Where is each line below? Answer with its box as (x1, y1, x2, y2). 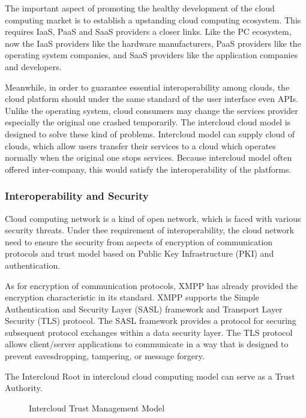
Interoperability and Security (5, 188, 149, 203)
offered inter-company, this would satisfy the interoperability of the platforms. (5, 163, 292, 175)
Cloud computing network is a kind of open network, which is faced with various (5, 212, 301, 224)
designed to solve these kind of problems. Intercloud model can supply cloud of (5, 127, 295, 140)
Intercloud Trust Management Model (29, 401, 165, 414)
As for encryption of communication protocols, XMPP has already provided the (5, 279, 298, 291)
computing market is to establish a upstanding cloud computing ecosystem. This (5, 13, 301, 26)
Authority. (5, 381, 43, 394)
